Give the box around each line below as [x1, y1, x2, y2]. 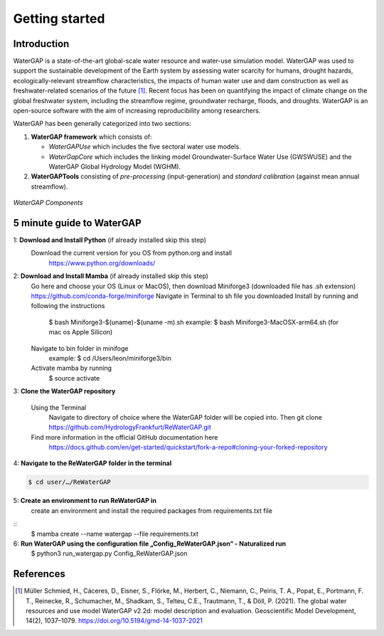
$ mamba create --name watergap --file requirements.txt [31, 529, 199, 538]
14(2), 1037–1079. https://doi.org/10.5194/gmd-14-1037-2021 [26, 616, 203, 625]
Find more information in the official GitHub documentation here [31, 433, 218, 441]
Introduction [13, 38, 70, 50]
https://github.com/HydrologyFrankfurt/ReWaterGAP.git [48, 423, 211, 432]
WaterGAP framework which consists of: [31, 132, 152, 141]
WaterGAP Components [13, 198, 83, 207]
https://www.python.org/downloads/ [48, 258, 156, 267]
